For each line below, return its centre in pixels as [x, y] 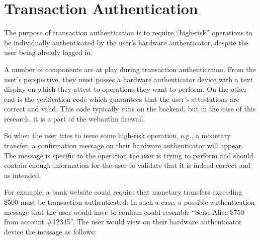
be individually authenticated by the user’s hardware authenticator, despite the [126, 42]
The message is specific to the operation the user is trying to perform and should [129, 155]
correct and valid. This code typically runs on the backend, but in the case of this [130, 109]
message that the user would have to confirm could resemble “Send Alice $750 [124, 212]
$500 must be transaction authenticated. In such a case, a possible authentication [129, 202]
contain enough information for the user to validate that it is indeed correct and [127, 165]
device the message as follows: [50, 231]
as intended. [23, 175]
